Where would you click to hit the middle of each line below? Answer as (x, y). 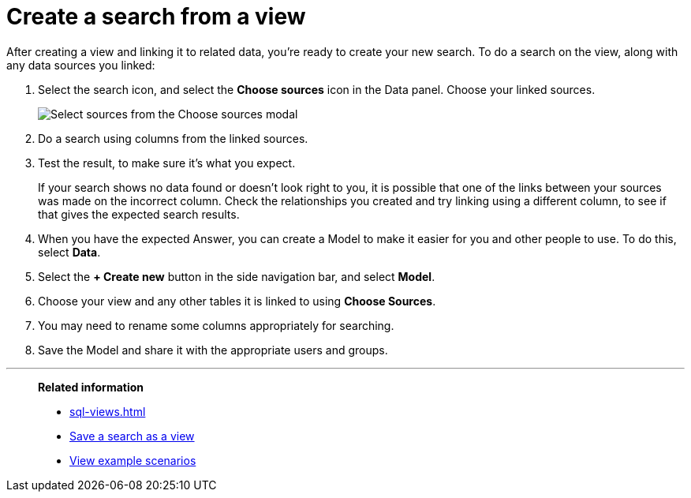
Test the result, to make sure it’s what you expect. (167, 163)
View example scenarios (133, 460)
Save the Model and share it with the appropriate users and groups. (213, 350)
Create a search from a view (156, 17)
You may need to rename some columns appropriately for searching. (216, 325)
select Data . (69, 252)
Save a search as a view (132, 436)
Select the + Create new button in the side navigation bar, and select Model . (237, 276)
